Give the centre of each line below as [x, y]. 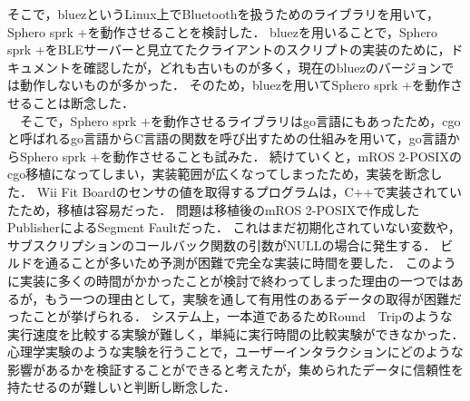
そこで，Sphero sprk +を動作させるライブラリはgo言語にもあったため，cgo [240, 120]
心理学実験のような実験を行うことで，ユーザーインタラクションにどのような [235, 352]
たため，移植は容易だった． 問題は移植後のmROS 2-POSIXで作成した [214, 209]
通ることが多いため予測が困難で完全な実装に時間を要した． [223, 263]
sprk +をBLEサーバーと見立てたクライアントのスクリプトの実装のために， [229, 49]
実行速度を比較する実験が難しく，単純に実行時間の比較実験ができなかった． [236, 333]
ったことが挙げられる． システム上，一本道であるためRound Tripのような [230, 316]
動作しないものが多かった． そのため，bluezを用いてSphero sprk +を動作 [235, 85]
